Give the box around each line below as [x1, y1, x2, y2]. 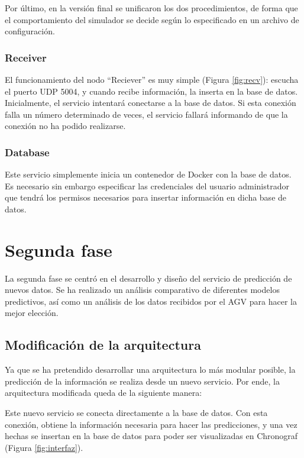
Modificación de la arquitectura [5, 336, 201, 354]
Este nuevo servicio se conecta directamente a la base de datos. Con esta [5, 407, 268, 419]
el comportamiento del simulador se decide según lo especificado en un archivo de [5, 13, 299, 25]
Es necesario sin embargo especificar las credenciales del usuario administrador [5, 179, 289, 192]
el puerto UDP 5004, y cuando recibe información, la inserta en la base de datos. [5, 85, 298, 97]
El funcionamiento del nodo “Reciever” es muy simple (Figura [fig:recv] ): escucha [5, 73, 299, 85]
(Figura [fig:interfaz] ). [5, 441, 83, 453]
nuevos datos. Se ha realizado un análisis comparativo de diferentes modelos [5, 283, 280, 296]
